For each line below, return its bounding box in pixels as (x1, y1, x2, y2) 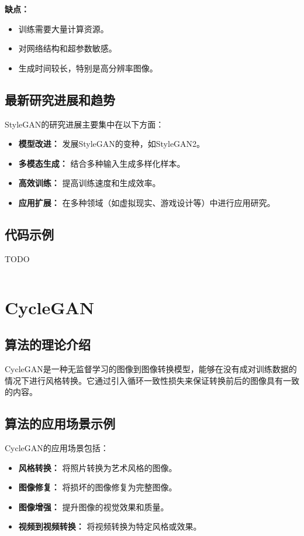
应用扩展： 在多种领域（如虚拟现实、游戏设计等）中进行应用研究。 (18, 196, 275, 208)
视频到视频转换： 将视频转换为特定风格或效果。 (18, 520, 202, 532)
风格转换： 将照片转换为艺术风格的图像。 (18, 461, 177, 473)
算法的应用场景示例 (5, 414, 115, 432)
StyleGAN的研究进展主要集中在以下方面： (5, 118, 164, 130)
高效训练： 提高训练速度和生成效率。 (18, 177, 161, 189)
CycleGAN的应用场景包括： (5, 441, 109, 453)
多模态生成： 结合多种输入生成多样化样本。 (18, 157, 185, 169)
